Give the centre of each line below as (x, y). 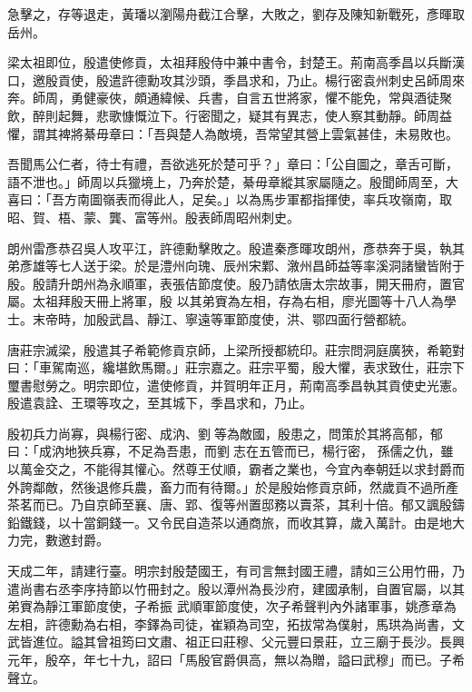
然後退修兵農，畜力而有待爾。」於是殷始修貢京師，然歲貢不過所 (258, 486)
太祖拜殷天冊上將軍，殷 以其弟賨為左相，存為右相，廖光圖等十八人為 (238, 301)
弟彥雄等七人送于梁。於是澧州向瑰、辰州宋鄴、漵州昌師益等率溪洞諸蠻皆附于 (236, 266)
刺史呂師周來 (426, 79)
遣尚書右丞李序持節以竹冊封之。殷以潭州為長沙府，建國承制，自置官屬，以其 (236, 588)
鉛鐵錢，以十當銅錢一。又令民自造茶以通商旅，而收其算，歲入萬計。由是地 (230, 522)
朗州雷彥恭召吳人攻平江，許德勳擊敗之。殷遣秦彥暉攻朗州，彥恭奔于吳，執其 (236, 247)
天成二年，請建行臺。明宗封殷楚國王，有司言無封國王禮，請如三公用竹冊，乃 (236, 571)
